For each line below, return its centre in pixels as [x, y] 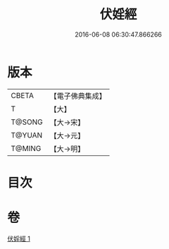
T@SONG [27, 122]
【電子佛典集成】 [78, 96]
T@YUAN [27, 135]
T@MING [26, 148]
